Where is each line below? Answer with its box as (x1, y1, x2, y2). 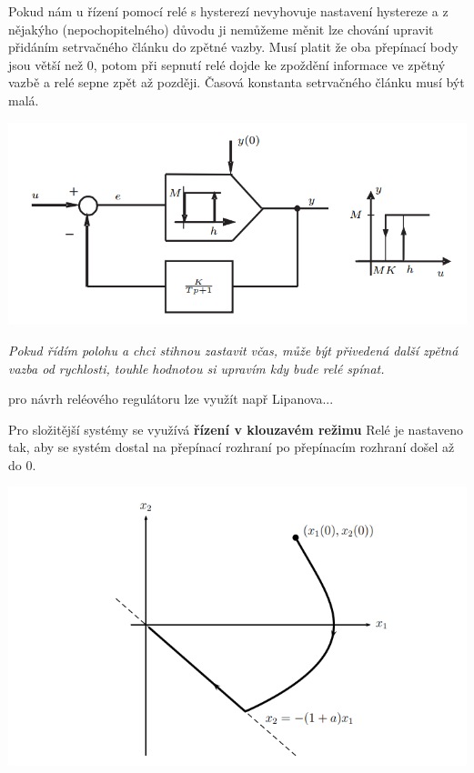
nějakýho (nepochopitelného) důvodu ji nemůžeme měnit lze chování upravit (8, 19, 434, 38)
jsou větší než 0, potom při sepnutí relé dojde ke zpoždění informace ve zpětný (8, 55, 446, 74)
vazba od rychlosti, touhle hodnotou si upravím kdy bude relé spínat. (8, 358, 385, 377)
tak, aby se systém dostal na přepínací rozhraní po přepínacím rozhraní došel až (8, 437, 455, 457)
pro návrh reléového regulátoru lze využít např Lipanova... (8, 389, 334, 408)
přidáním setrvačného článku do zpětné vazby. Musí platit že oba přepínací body (8, 37, 459, 56)
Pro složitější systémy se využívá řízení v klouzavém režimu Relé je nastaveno (8, 419, 463, 438)
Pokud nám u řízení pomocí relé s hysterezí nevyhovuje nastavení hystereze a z (8, 2, 449, 20)
